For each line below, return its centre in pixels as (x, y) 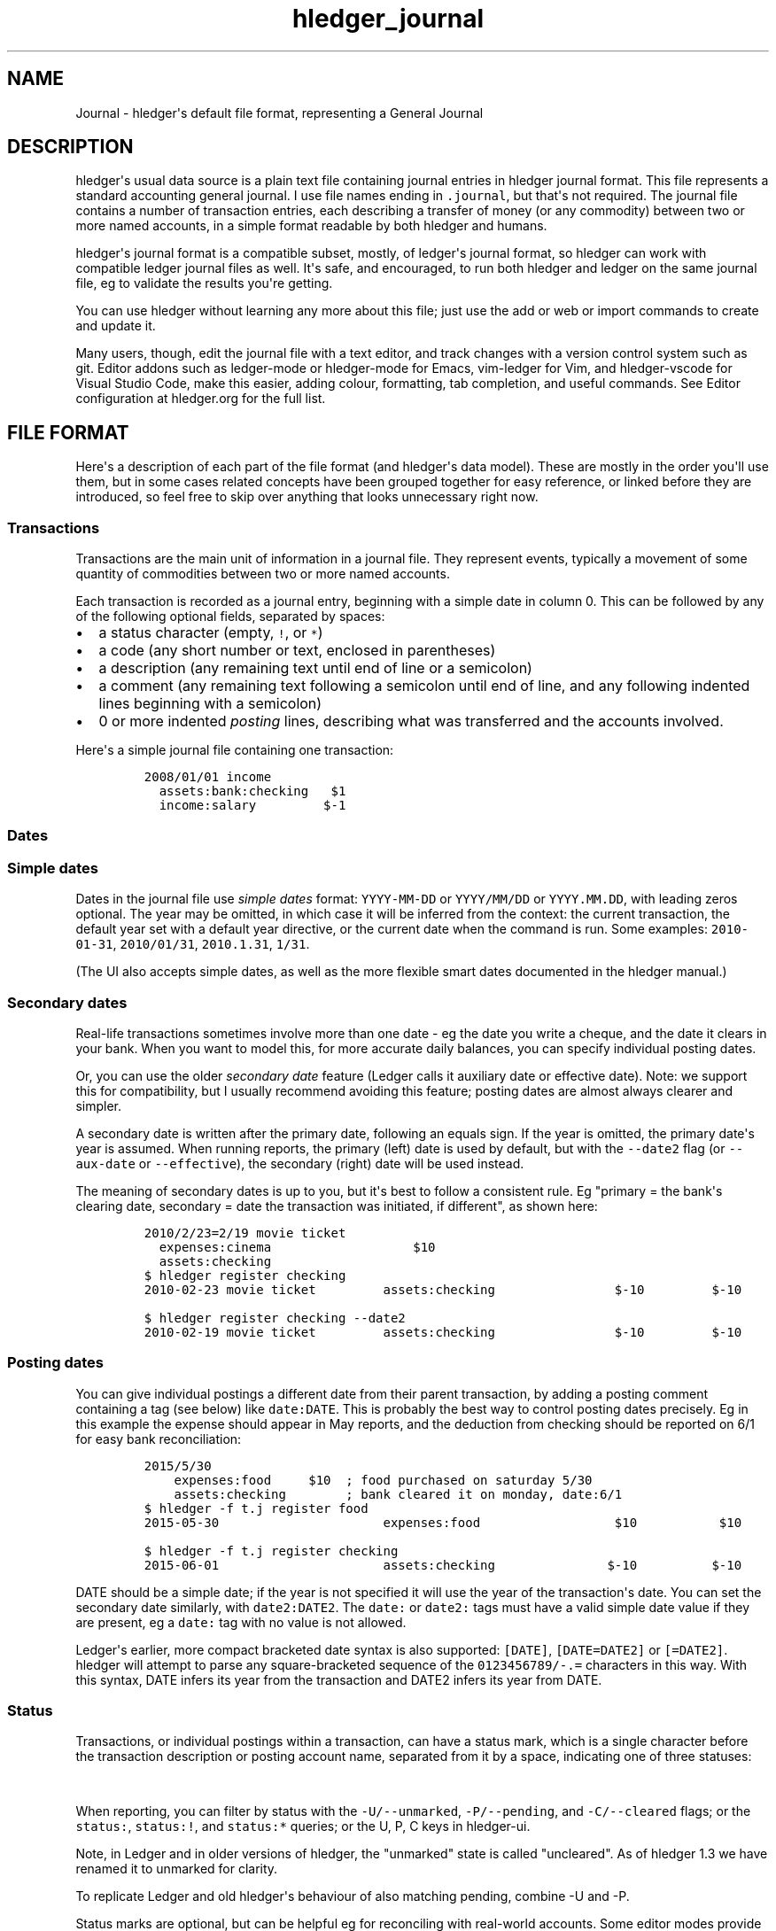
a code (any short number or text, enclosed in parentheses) (297, 651)
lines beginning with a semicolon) (210, 704)
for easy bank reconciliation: (159, 1439)
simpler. (98, 1105)
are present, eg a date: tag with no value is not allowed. (241, 1622)
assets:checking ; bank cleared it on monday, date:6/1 (398, 1494)
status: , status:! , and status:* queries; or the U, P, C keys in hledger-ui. (303, 1826)
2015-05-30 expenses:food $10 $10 (443, 1522)
